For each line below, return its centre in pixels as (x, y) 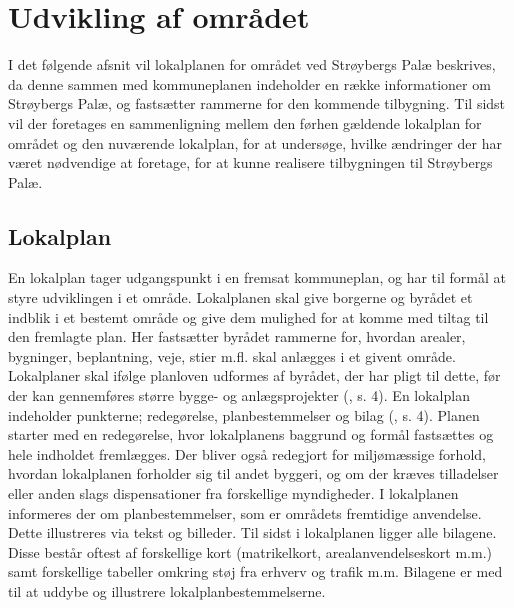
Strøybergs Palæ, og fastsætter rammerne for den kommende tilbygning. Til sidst (257, 103)
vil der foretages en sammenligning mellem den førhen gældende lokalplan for (245, 122)
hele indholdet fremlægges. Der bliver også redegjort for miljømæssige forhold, (247, 453)
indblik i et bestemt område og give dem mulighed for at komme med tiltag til (248, 316)
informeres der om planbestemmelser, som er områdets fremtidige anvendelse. (245, 512)
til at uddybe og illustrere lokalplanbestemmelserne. (167, 590)
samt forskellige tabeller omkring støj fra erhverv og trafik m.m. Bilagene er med (255, 571)
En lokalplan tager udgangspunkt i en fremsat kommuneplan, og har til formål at (257, 277)
